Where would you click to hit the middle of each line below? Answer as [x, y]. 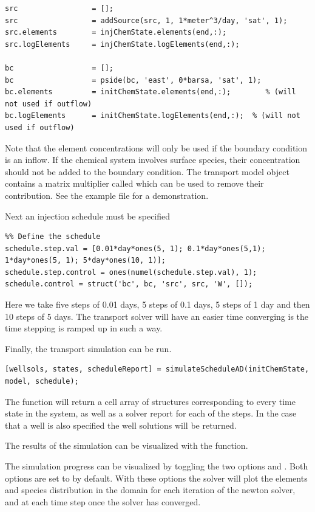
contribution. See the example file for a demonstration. [107, 195]
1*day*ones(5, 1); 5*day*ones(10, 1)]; [85, 261]
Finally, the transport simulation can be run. [88, 348]
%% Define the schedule [53, 237]
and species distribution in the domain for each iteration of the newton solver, [150, 490]
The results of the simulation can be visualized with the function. [127, 445]
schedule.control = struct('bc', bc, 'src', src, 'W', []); [129, 284]
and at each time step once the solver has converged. [103, 501]
